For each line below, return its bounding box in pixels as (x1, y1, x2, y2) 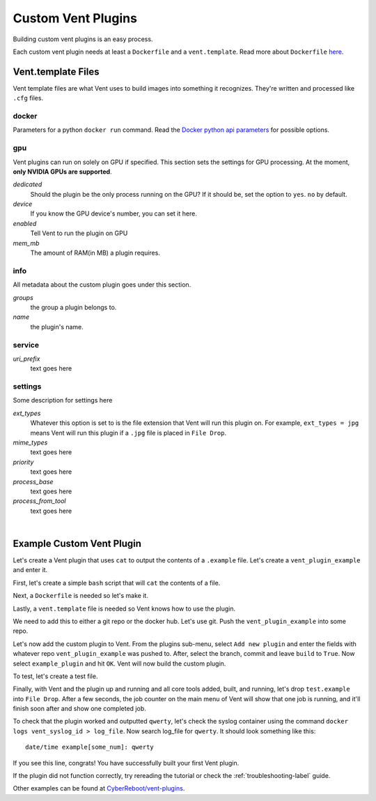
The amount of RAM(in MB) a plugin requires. (30, 248, 160, 257)
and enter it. (13, 566, 48, 574)
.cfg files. (13, 94, 44, 103)
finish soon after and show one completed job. (13, 705, 146, 713)
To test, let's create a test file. (13, 672, 98, 680)
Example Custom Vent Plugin (13, 537, 142, 549)
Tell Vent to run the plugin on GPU (30, 229, 128, 237)
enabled (13, 219, 37, 227)
